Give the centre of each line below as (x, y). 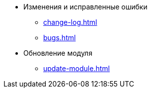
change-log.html (70, 22)
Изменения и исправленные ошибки (85, 7)
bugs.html (60, 38)
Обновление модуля (58, 53)
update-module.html (76, 68)
